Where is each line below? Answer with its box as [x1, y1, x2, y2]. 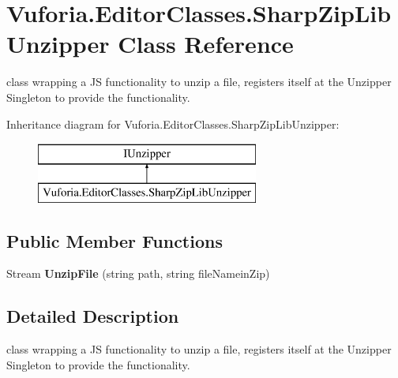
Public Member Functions [6, 228, 223, 253]
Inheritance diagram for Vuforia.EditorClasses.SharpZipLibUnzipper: [6, 115, 340, 132]
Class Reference [118, 28, 294, 60]
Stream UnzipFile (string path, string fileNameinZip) [6, 265, 270, 282]
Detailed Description [6, 304, 179, 328]
